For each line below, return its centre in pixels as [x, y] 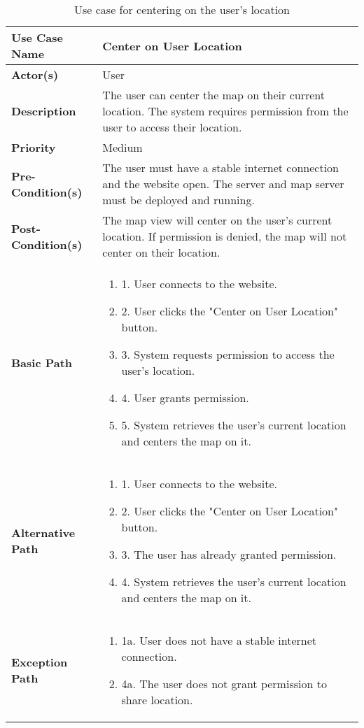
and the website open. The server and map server [223, 184]
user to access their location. [172, 127]
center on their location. [161, 252]
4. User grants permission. [185, 398]
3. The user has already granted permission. [229, 554]
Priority [34, 147]
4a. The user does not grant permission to [224, 684]
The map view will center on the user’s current [217, 220]
